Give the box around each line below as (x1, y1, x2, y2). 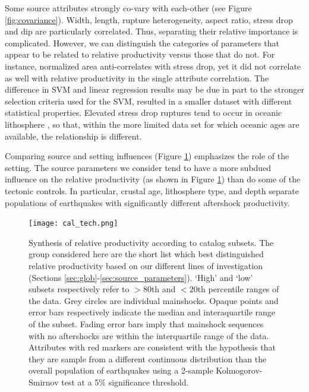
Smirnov (29, 375, 59, 388)
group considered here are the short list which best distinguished (29, 248, 264, 260)
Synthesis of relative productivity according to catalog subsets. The (29, 236, 274, 248)
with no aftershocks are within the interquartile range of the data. (29, 329, 269, 342)
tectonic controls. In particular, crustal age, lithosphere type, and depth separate (5, 184, 299, 197)
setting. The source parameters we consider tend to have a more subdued (5, 161, 272, 173)
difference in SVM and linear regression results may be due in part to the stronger (5, 83, 304, 96)
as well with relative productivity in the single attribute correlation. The (5, 71, 269, 84)
